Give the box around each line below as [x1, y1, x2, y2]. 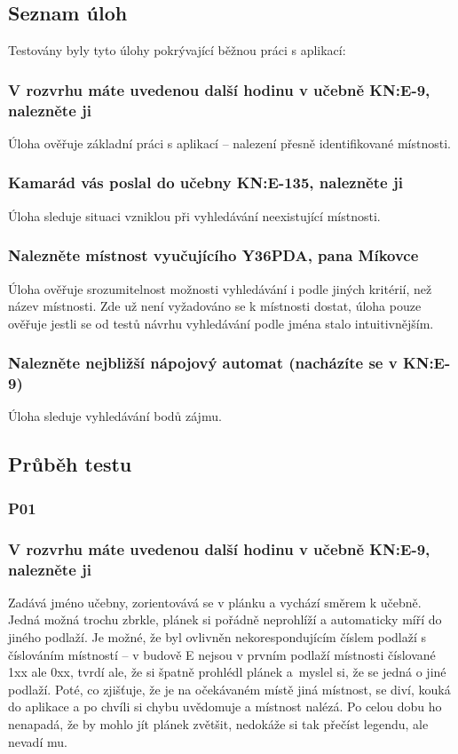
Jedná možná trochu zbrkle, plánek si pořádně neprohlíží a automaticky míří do [8, 610, 442, 629]
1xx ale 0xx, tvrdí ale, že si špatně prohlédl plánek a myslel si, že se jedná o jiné [8, 663, 446, 681]
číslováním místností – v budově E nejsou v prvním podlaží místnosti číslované [8, 645, 436, 663]
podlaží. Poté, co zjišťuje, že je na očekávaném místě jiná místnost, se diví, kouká [8, 679, 451, 698]
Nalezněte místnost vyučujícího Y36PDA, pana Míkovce [8, 244, 419, 266]
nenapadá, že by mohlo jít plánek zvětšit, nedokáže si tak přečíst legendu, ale [8, 715, 429, 733]
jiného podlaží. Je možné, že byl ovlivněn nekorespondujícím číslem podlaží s [8, 628, 427, 647]
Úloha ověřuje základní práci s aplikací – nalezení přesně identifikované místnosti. [8, 133, 451, 152]
